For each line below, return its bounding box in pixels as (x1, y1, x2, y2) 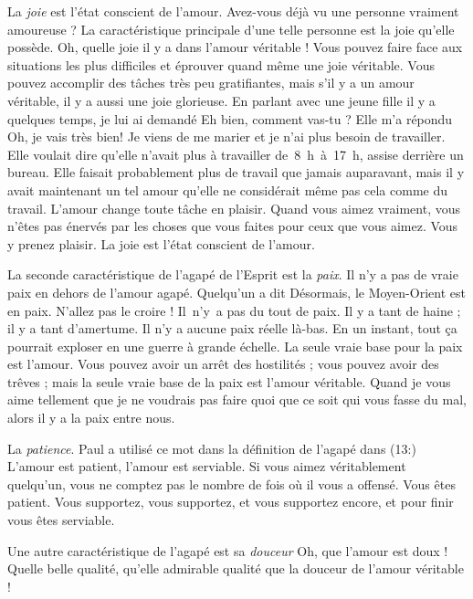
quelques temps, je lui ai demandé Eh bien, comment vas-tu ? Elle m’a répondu (7, 109, 453, 128)
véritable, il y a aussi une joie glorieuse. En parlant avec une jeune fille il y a (7, 90, 436, 110)
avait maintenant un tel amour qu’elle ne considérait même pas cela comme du (7, 180, 448, 199)
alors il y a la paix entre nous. (7, 408, 175, 427)
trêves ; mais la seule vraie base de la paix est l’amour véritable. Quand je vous (7, 372, 451, 391)
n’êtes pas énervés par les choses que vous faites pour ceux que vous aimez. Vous (7, 216, 458, 236)
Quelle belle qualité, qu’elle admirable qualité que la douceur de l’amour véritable (7, 559, 464, 578)
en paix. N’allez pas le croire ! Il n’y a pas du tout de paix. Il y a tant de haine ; (7, 300, 461, 320)
